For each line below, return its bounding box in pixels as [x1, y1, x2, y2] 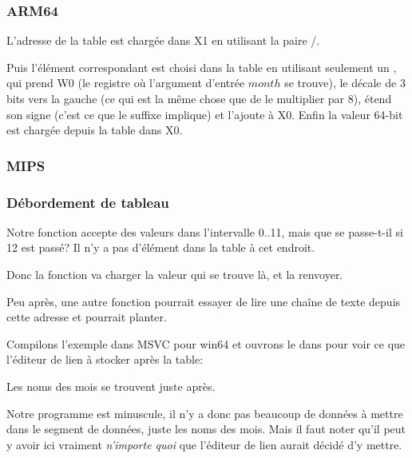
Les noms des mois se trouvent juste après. [6, 378, 216, 394]
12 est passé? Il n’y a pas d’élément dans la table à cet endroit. [6, 239, 315, 256]
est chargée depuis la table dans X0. [6, 121, 183, 138]
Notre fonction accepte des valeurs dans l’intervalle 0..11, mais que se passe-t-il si [6, 223, 403, 240]
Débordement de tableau [6, 192, 169, 212]
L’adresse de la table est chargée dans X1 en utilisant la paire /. [6, 32, 320, 49]
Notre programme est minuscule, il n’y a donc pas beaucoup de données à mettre [6, 404, 403, 421]
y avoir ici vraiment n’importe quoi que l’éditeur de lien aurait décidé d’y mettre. [6, 436, 402, 452]
